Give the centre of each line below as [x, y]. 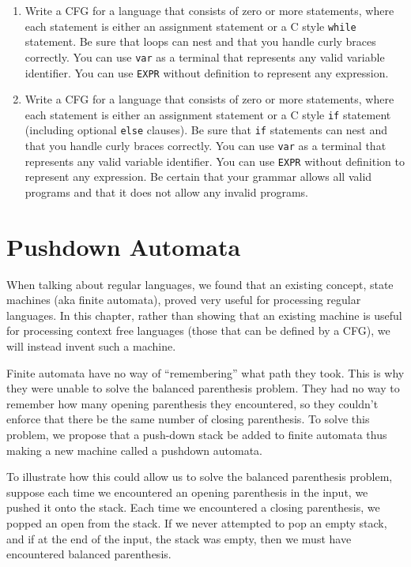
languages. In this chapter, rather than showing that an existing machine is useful [204, 315]
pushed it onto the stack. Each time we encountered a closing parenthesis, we [193, 507]
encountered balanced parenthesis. [89, 554]
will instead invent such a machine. [91, 346]
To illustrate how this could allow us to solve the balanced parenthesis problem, [200, 477]
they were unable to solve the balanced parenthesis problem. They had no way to [203, 388]
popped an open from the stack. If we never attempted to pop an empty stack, [197, 523]
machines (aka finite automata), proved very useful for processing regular [184, 300]
